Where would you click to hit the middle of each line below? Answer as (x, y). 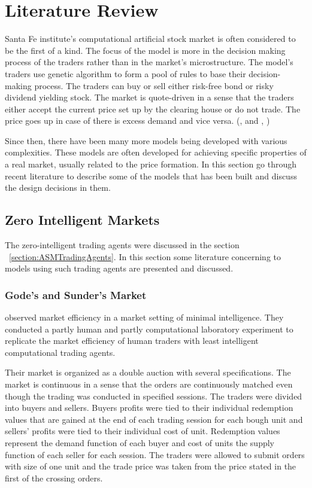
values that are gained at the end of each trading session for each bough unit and (154, 419)
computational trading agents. (60, 352)
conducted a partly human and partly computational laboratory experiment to (149, 329)
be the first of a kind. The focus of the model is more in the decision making (145, 50)
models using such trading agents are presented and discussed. (119, 268)
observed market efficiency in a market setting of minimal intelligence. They (144, 317)
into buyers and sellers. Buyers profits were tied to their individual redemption (149, 408)
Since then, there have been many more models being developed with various (146, 140)
